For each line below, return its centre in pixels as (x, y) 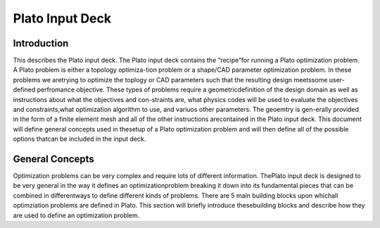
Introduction (41, 43)
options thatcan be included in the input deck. (80, 139)
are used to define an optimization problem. (76, 215)
